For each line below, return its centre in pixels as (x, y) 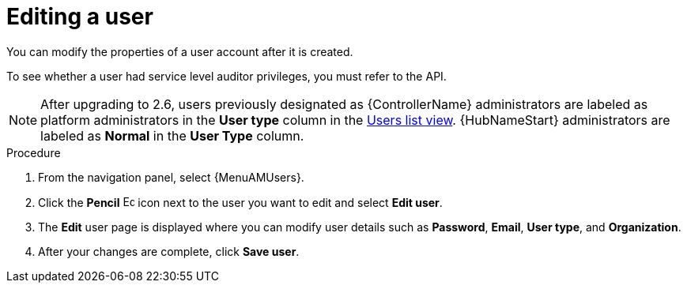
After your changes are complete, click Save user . (169, 251)
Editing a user (80, 17)
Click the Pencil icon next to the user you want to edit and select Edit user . (240, 202)
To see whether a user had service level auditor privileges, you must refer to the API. (226, 76)
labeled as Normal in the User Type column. (172, 135)
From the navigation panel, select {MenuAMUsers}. (171, 177)
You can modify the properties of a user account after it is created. (180, 51)
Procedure (34, 152)
